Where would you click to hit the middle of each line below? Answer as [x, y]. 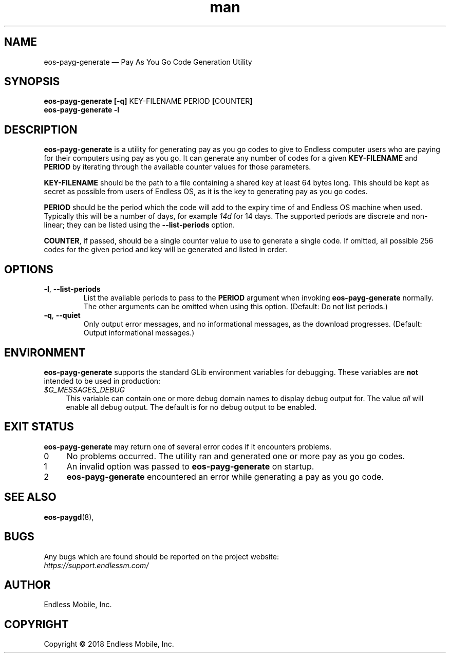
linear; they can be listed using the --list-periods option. [139, 225]
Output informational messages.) [139, 333]
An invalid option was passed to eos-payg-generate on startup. [190, 466]
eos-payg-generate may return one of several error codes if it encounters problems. [188, 446]
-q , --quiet [62, 315]
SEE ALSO [30, 497]
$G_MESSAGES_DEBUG [85, 389]
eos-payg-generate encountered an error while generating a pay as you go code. [225, 476]
